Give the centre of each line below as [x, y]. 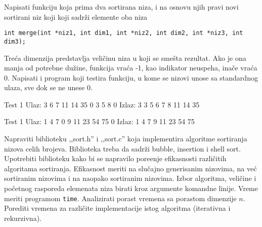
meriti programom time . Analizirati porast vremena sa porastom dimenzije [120, 198]
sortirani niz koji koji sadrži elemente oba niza [76, 16]
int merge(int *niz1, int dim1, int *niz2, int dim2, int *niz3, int [124, 33]
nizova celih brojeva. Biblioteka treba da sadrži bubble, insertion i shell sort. [122, 148]
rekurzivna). [23, 218]
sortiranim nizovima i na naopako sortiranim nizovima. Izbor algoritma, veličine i [130, 178]
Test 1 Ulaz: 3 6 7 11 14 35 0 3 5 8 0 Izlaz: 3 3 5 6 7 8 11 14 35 [102, 104]
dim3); [15, 41]
